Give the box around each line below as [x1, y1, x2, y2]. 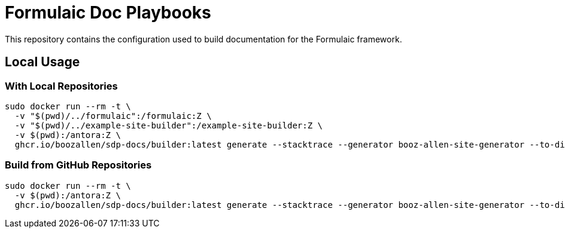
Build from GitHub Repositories [5, 159, 152, 171]
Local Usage [5, 54, 80, 70]
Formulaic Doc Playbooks [5, 2, 211, 23]
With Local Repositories [5, 79, 118, 92]
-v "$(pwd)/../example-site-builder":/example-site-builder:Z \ [14, 120, 323, 130]
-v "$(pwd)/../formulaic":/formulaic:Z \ [14, 111, 212, 121]
